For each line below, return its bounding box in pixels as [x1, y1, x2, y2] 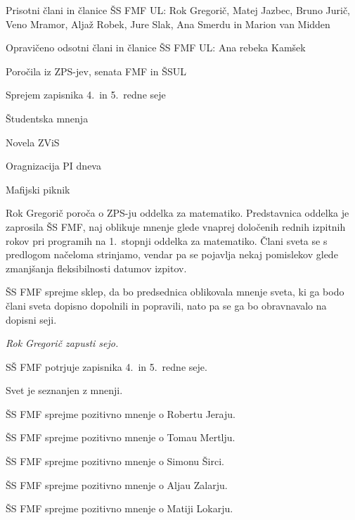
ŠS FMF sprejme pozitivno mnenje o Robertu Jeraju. [6, 406, 235, 421]
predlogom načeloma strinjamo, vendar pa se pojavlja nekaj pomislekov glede [6, 247, 338, 262]
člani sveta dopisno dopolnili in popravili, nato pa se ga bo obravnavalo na [6, 298, 327, 312]
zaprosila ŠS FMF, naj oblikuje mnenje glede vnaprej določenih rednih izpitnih [6, 219, 346, 234]
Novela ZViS [6, 134, 60, 149]
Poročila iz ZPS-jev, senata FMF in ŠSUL [6, 63, 186, 78]
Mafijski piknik [6, 182, 70, 196]
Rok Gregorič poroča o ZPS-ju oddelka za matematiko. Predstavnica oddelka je [6, 205, 349, 220]
